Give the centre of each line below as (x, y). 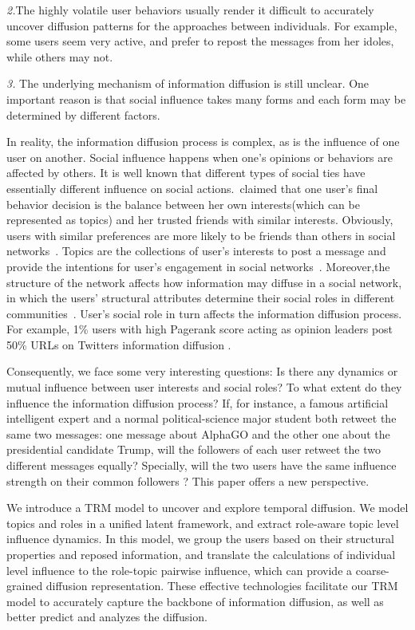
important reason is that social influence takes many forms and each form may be (206, 98)
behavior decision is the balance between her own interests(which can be (183, 204)
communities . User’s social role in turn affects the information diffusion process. (204, 313)
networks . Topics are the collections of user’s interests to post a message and (196, 251)
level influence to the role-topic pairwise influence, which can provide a (180, 570)
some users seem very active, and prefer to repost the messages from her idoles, (200, 41)
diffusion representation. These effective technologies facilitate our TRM (222, 586)
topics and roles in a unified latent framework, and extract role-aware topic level (203, 523)
